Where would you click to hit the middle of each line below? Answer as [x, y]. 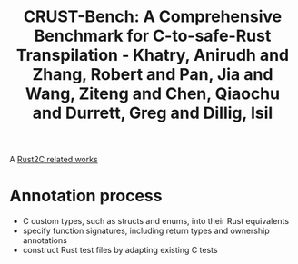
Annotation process [86, 196]
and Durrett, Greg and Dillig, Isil [153, 113]
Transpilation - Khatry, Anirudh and [152, 55]
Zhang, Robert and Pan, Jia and [153, 75]
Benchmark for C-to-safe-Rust [153, 36]
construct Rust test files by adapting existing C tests [120, 250]
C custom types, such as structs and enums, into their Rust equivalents [155, 221]
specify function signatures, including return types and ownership [146, 231]
